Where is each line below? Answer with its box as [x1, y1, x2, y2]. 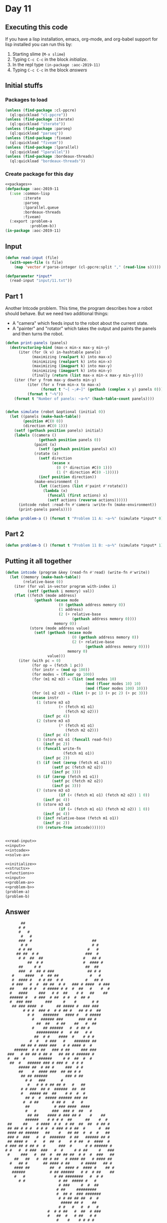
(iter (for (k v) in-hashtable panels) [18, 350, 101, 355]
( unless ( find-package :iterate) [5, 117, 75, 122]
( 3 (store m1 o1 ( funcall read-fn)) [36, 737, 112, 742]
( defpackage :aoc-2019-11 [5, 187, 59, 192]
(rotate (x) [34, 451, 59, 457]
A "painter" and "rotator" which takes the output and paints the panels [12, 325, 157, 332]
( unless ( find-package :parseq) [5, 126, 72, 131]
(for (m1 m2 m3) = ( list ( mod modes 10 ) [31, 677, 117, 682]
